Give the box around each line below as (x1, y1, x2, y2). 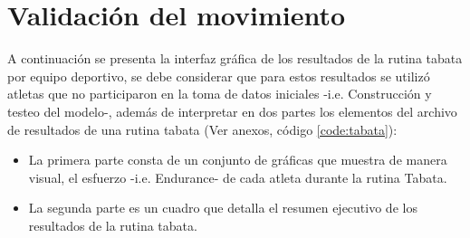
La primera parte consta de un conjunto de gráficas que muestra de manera (28, 150, 447, 169)
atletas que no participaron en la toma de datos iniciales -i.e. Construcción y (7, 84, 432, 103)
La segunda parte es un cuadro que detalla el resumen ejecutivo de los (28, 198, 417, 217)
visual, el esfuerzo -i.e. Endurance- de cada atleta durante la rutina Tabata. (28, 167, 447, 186)
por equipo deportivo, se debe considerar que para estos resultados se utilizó (7, 66, 430, 85)
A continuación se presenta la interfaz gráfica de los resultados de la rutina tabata (7, 49, 463, 68)
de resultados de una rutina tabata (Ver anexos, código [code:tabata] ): (7, 119, 398, 138)
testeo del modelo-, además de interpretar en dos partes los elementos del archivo (7, 101, 457, 120)
